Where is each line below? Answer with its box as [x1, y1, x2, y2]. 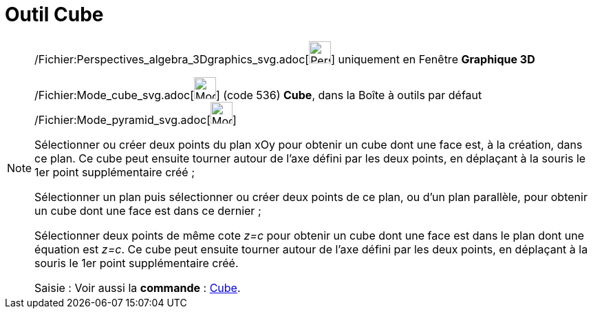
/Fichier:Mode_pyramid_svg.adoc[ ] [34, 112, 237, 127]
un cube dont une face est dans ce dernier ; [34, 203, 261, 218]
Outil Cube [5, 3, 104, 26]
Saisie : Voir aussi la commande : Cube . [34, 280, 241, 295]
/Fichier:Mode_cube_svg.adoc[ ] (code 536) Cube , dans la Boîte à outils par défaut [34, 87, 482, 102]
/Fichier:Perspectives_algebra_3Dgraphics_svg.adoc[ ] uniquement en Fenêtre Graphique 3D [34, 52, 535, 66]
